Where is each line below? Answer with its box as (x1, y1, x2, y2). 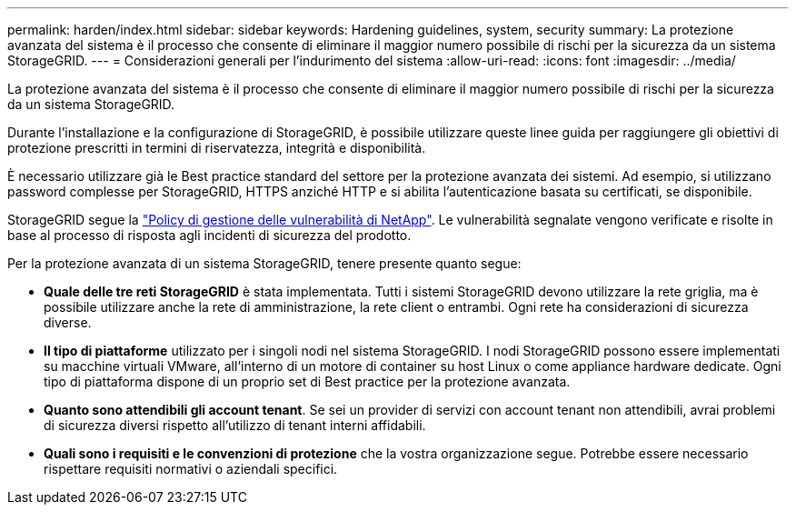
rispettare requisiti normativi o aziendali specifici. (44, 461, 338, 477)
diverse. (44, 315, 92, 330)
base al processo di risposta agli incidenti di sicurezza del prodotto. (7, 227, 412, 243)
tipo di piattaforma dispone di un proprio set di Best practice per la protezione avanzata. (44, 374, 571, 389)
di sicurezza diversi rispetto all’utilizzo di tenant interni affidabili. (44, 417, 426, 433)
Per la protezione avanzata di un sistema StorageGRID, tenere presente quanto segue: (7, 256, 522, 271)
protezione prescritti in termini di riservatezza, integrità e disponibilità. (7, 140, 426, 156)
